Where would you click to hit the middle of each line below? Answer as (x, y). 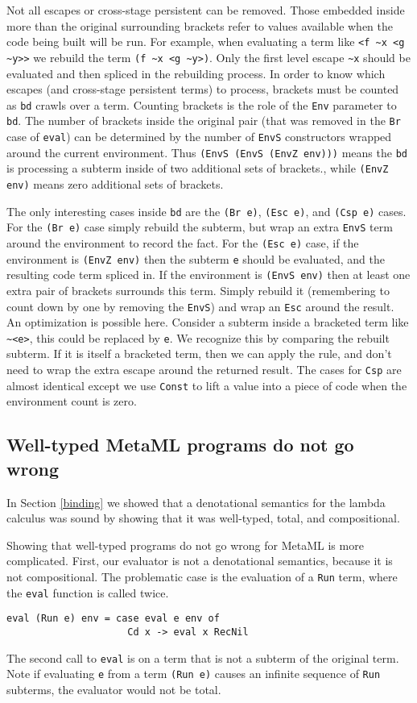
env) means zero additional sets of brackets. (115, 183)
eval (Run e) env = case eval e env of (113, 619)
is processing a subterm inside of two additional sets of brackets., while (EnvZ (198, 168)
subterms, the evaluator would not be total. (114, 689)
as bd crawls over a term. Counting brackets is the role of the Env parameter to (202, 104)
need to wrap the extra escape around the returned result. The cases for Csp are (204, 369)
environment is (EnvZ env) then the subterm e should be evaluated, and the (196, 258)
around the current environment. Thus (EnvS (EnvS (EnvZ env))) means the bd (207, 152)
